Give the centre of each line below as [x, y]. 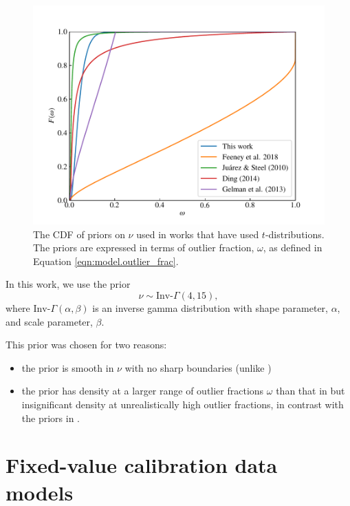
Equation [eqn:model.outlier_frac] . [106, 261]
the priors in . [51, 418]
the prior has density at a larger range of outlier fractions [143, 391]
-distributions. [295, 234]
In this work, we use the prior [68, 284]
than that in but [310, 391]
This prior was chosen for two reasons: [86, 345]
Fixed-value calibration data [142, 465]
